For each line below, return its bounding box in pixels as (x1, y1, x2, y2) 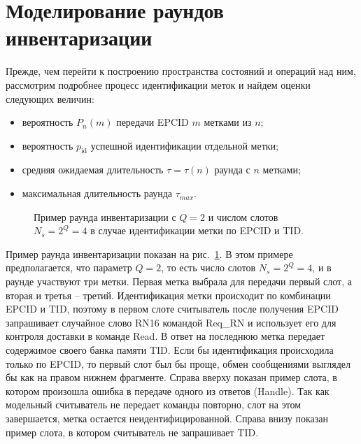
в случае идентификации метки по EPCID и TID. (90, 223, 304, 238)
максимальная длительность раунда (22, 186, 173, 201)
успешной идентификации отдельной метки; (90, 138, 278, 152)
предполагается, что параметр (6, 260, 132, 275)
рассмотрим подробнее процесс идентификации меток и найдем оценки (6, 77, 311, 92)
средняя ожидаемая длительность (22, 162, 164, 177)
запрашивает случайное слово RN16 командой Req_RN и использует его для (6, 315, 337, 329)
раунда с (214, 162, 250, 177)
